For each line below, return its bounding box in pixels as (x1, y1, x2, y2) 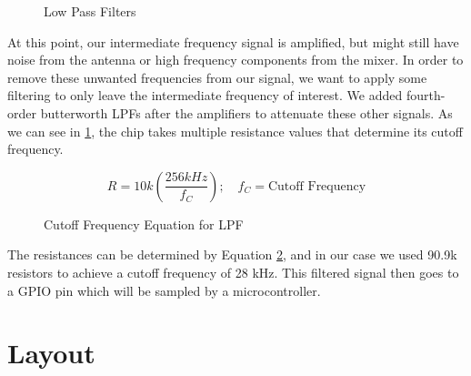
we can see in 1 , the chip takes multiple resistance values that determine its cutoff (7, 121, 463, 140)
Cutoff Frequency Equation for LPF (44, 214, 244, 233)
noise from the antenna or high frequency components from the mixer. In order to (7, 50, 464, 69)
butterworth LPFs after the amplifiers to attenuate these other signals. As (40, 103, 453, 122)
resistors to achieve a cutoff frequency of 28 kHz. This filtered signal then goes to (7, 262, 459, 281)
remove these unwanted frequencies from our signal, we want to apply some (7, 67, 427, 86)
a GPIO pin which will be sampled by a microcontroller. (7, 280, 321, 300)
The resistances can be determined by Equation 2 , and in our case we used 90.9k (7, 245, 457, 264)
